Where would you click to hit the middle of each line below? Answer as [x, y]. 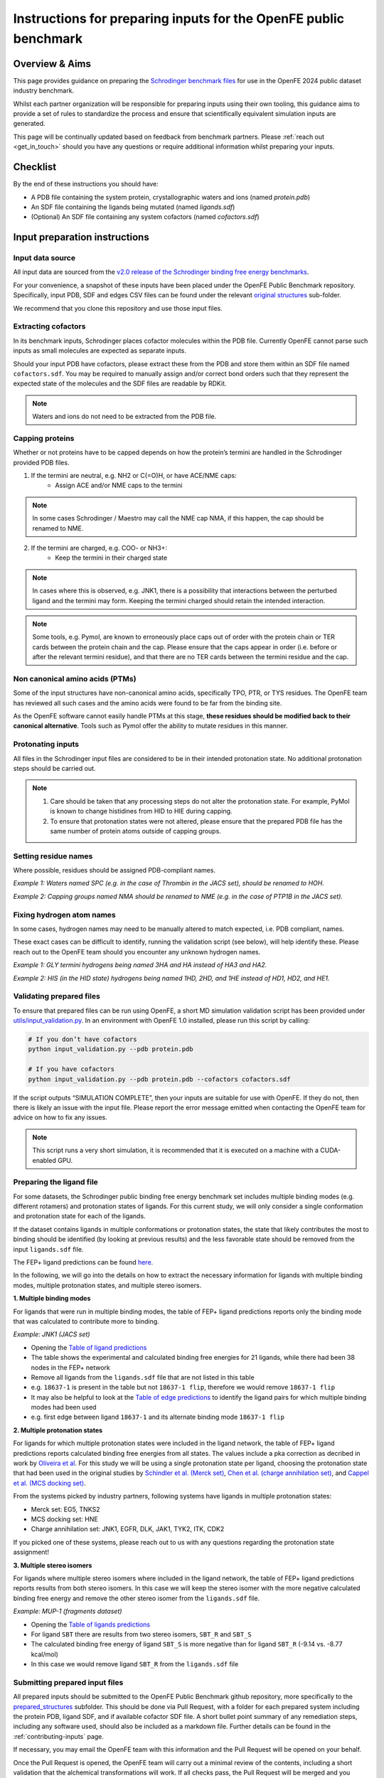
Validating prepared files [57, 996]
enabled [44, 1160]
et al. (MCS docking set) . [49, 1483]
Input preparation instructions [81, 237]
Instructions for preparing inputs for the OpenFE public [179, 18]
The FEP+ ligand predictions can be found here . [83, 1262]
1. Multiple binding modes [52, 1299]
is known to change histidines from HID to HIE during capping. [141, 811]
